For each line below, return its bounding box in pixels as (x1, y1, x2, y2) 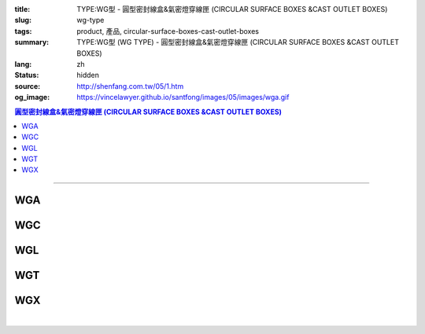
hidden (76, 71, 100, 80)
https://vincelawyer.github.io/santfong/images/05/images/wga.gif (76, 93, 290, 102)
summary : (14, 38, 50, 47)
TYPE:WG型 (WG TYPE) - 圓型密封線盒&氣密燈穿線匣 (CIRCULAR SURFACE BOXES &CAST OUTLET (76, 38, 399, 47)
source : (14, 81, 41, 90)
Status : (14, 71, 39, 80)
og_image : (14, 93, 50, 102)
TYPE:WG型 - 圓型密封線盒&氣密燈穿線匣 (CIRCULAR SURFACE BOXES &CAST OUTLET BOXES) (76, 5, 388, 13)
